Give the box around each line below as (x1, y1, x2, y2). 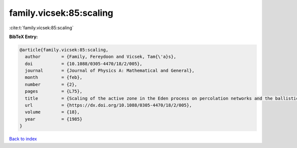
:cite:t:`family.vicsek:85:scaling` (9, 25, 74, 31)
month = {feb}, (25, 75, 83, 80)
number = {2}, (25, 82, 78, 87)
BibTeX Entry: (9, 34, 38, 40)
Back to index (9, 136, 37, 142)
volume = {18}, (25, 109, 80, 115)
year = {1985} (25, 116, 83, 122)
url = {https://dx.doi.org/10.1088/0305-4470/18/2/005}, (25, 102, 192, 108)
